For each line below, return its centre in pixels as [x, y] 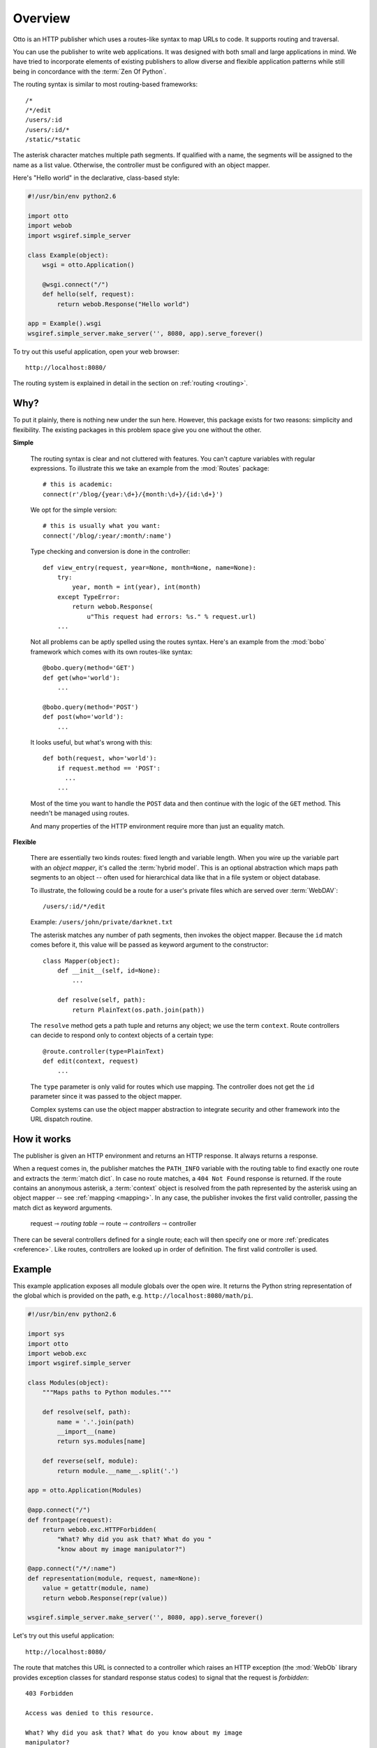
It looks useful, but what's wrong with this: [91, 742]
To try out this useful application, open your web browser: [96, 351]
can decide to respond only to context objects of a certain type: [122, 1036]
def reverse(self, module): [90, 1461]
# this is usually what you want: [102, 526]
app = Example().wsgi [65, 324]
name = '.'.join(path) [96, 1422]
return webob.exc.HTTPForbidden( [99, 1529]
